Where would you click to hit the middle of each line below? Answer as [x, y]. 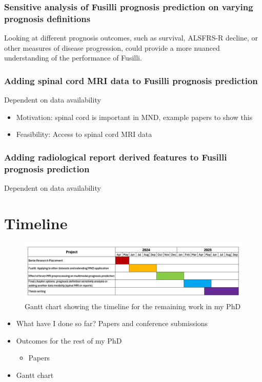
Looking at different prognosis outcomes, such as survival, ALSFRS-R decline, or [131, 38]
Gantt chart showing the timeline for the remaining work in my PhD [133, 306]
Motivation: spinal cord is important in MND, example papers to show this [134, 117]
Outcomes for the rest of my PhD [69, 340]
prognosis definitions [47, 18]
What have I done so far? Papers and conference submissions [112, 323]
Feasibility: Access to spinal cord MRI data [84, 134]
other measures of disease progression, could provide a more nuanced [112, 47]
